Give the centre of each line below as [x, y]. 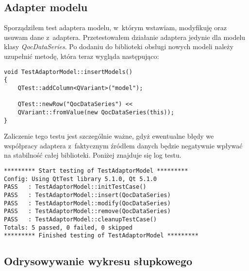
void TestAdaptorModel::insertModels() [68, 72]
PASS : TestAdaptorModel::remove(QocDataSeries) [87, 211]
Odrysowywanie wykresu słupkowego [98, 261]
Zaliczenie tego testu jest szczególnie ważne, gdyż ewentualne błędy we [109, 136]
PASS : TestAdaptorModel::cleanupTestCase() [80, 219]
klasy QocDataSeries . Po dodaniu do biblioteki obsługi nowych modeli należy [119, 46]
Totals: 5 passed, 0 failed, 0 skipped [68, 227]
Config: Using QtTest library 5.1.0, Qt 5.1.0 [80, 179]
